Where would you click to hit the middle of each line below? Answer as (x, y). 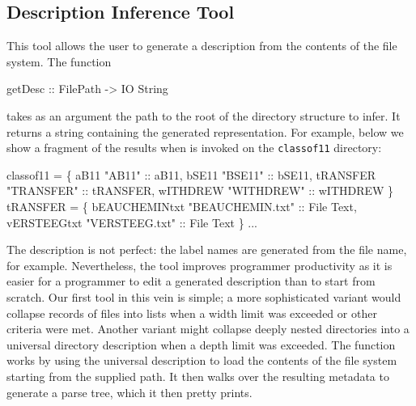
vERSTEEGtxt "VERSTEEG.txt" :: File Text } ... (132, 222)
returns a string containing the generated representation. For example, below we (205, 131)
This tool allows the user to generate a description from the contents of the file (202, 46)
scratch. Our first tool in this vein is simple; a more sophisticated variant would (204, 296)
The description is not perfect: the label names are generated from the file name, (207, 250)
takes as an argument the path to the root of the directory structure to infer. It (204, 115)
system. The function (59, 61)
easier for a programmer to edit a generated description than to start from (191, 281)
